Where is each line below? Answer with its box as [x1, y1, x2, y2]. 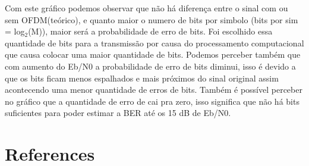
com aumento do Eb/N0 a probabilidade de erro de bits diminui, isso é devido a [5, 59, 296, 72]
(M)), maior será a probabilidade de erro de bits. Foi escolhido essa [28, 25, 273, 37]
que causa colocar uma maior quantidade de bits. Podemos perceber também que [5, 48, 301, 61]
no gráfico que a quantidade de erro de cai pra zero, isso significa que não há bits [5, 95, 299, 107]
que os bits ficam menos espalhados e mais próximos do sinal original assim [5, 71, 279, 84]
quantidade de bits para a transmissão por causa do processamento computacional [5, 36, 304, 49]
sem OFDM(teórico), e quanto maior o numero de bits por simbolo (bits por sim [5, 13, 298, 26]
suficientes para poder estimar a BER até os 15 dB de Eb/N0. [5, 107, 231, 119]
